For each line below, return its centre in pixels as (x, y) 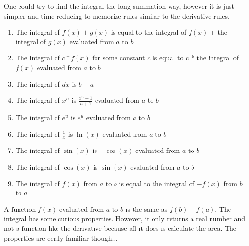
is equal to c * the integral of (195, 58)
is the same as (146, 209)
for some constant (119, 58)
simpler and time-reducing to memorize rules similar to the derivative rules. (117, 15)
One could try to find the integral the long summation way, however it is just (119, 6)
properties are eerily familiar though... (61, 237)
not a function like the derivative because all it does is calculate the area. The (120, 228)
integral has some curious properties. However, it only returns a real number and (125, 218)
